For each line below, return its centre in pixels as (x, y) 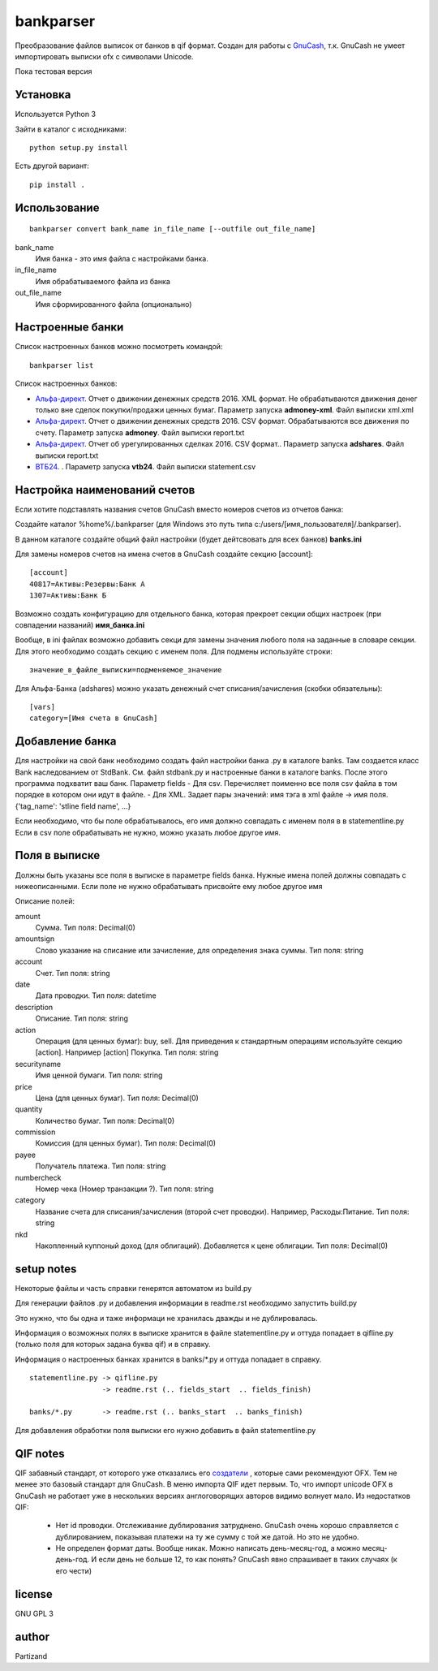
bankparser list (62, 365)
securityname (38, 1064)
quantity (29, 1109)
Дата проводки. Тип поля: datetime (96, 995)
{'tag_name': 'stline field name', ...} (73, 806)
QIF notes (40, 1453)
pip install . (57, 184)
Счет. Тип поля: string (73, 973)
